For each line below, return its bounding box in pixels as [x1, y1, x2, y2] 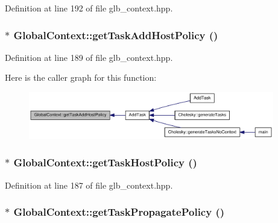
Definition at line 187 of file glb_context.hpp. [5, 178, 173, 191]
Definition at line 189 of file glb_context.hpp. [5, 51, 173, 63]
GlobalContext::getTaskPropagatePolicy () [13, 204, 225, 219]
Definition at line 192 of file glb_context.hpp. [5, 2, 173, 14]
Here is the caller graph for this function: [5, 71, 157, 84]
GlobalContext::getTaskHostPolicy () [13, 155, 197, 170]
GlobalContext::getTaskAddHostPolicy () [13, 27, 218, 42]
